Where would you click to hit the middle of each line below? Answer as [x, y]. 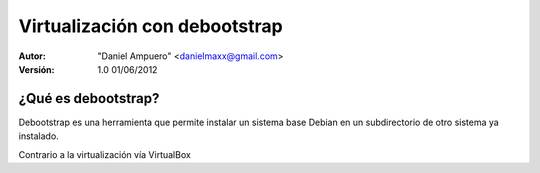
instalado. [38, 136]
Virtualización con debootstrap [151, 26]
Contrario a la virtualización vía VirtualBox [105, 154]
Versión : [36, 69]
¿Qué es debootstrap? [89, 98]
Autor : [32, 56]
